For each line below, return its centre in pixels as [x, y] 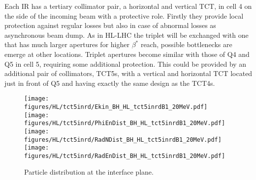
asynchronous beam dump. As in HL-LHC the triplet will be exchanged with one [127, 35]
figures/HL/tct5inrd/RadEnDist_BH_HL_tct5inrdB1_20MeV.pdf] [125, 156]
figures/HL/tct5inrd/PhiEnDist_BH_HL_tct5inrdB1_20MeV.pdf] [125, 123]
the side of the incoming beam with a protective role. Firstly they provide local [124, 15]
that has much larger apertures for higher [67, 44]
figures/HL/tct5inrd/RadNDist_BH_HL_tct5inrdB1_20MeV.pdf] [123, 140]
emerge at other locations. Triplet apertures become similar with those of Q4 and [127, 54]
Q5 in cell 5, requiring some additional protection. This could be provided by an [126, 64]
